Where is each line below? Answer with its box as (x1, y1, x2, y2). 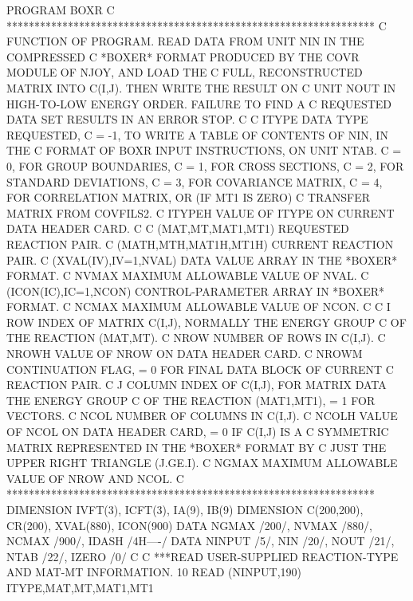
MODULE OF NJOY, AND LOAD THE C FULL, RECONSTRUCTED (6, 64, 363, 81)
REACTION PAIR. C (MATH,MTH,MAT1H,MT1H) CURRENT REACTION (6, 235, 394, 252)
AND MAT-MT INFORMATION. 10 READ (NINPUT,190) (6, 564, 302, 580)
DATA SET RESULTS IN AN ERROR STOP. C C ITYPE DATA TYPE (6, 111, 368, 128)
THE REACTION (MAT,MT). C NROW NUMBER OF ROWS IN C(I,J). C (6, 329, 386, 346)
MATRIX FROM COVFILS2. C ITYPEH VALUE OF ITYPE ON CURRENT (6, 204, 395, 221)
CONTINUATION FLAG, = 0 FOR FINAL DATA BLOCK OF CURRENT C (6, 360, 394, 377)
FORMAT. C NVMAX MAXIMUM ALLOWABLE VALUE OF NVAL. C (6, 267, 369, 284)
